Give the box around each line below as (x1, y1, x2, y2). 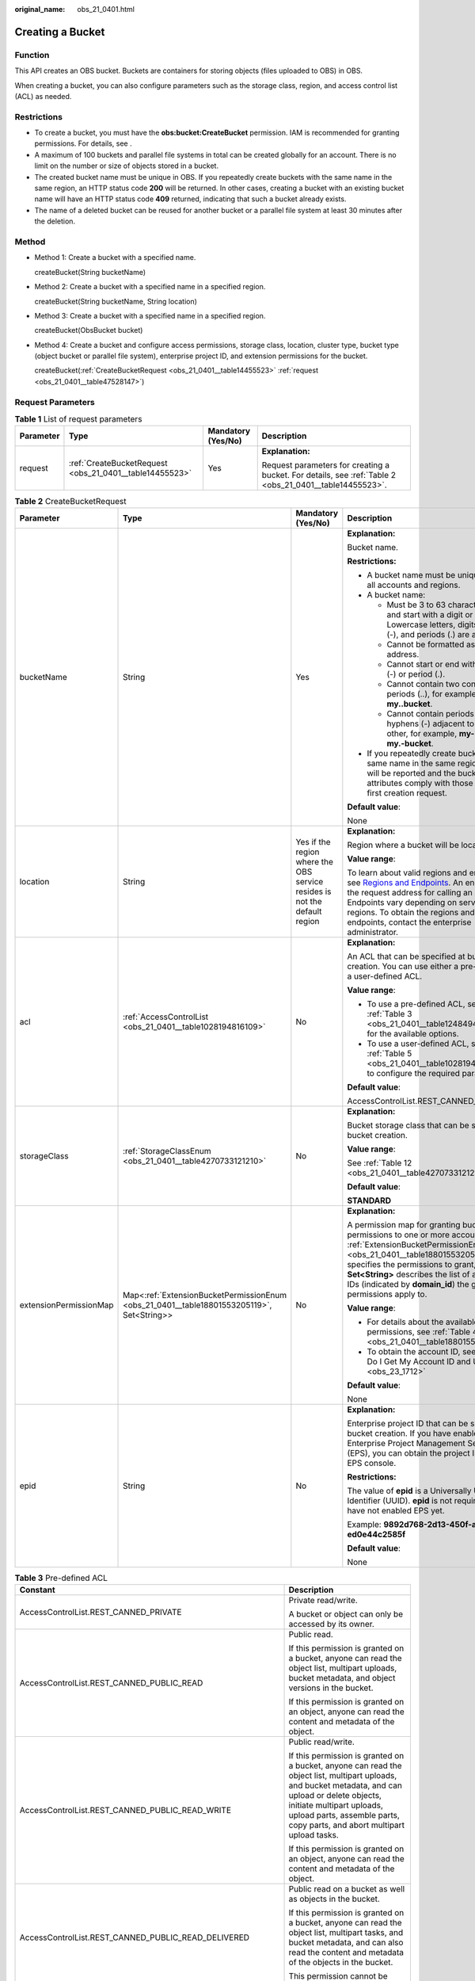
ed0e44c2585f (347, 1529, 406, 1540)
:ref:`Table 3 (367, 1008, 412, 1019)
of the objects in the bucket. (288, 1957, 393, 1968)
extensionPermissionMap (19, 1300, 114, 1311)
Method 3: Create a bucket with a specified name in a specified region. (34, 311, 266, 320)
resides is (295, 886, 332, 897)
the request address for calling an (347, 887, 473, 898)
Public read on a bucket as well (288, 1884, 405, 1895)
